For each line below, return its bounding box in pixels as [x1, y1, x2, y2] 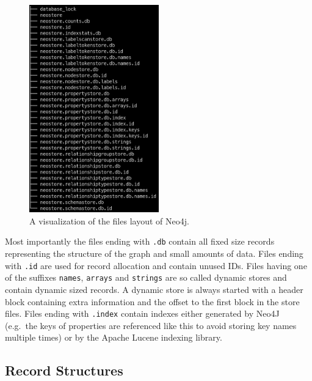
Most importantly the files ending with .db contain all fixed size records [5, 235, 275, 248]
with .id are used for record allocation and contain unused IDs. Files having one [5, 259, 307, 272]
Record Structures [5, 361, 123, 380]
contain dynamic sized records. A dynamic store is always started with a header [5, 283, 303, 295]
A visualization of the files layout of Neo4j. [29, 214, 189, 227]
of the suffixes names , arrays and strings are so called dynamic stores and [5, 271, 287, 284]
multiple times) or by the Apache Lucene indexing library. [5, 331, 222, 344]
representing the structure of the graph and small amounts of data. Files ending [5, 247, 303, 260]
